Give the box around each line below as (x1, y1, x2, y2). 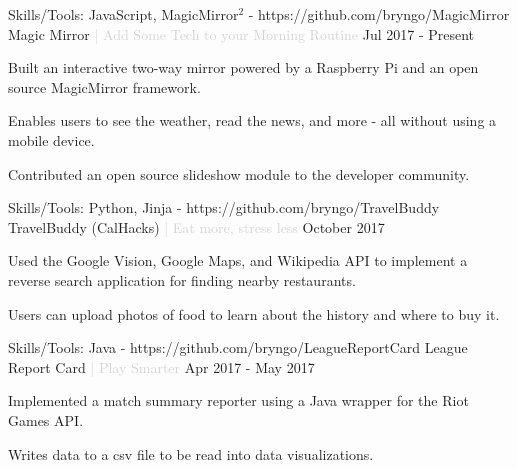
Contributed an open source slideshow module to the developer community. (8, 163, 470, 184)
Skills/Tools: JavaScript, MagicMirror (8, 4, 239, 24)
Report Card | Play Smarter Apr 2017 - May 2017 (8, 356, 315, 377)
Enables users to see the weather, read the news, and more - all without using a (8, 110, 497, 131)
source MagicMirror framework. (8, 76, 201, 97)
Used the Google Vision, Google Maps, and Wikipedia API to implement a (8, 250, 468, 271)
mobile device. (8, 129, 95, 150)
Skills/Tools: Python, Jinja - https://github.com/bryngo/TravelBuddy (8, 197, 440, 218)
